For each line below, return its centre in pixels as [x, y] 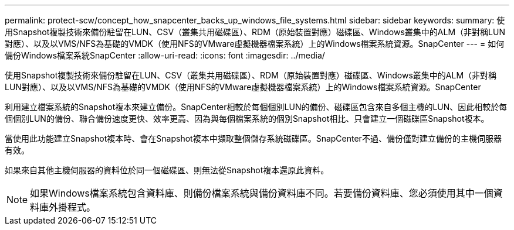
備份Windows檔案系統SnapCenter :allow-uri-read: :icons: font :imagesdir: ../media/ [165, 55]
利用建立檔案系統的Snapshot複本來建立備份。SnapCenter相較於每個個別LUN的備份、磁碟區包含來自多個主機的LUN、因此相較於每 [256, 107]
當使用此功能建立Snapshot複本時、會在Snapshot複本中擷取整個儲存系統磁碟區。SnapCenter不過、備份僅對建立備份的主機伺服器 [253, 138]
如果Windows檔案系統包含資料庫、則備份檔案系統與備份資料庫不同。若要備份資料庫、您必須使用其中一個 [262, 193]
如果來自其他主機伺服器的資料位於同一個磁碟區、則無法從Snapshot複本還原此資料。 [167, 170]
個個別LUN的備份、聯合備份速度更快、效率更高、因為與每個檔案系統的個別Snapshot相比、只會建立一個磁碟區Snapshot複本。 [247, 119]
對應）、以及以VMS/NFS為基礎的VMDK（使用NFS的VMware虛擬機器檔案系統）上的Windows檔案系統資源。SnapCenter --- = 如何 [255, 44]
